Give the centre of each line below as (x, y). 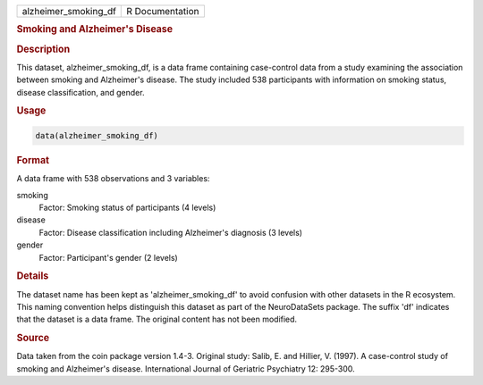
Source (33, 338)
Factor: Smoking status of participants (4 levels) (127, 207)
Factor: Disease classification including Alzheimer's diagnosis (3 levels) (171, 232)
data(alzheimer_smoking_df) (97, 135)
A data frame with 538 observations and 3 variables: (113, 179)
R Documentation (163, 11)
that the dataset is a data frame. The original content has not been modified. (157, 319)
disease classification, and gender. (80, 92)
